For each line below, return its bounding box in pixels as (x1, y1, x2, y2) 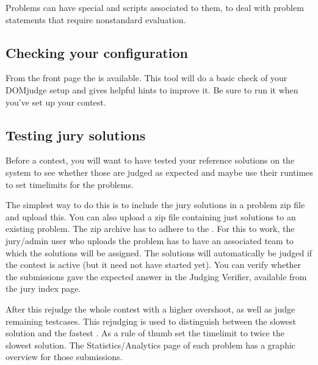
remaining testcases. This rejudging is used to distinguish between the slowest (5, 314, 297, 327)
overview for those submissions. (5, 350, 123, 363)
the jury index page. (5, 282, 81, 295)
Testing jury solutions (5, 125, 146, 144)
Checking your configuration (5, 43, 188, 62)
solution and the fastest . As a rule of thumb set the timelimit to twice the (5, 327, 284, 339)
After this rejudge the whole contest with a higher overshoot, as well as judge (5, 302, 295, 315)
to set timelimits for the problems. (5, 178, 134, 190)
